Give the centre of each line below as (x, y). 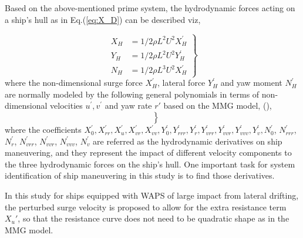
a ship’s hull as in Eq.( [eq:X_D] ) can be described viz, (103, 19)
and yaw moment (251, 83)
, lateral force (181, 83)
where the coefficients (43, 130)
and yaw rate (128, 105)
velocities (66, 105)
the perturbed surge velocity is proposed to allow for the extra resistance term (146, 207)
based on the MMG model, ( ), (218, 105)
